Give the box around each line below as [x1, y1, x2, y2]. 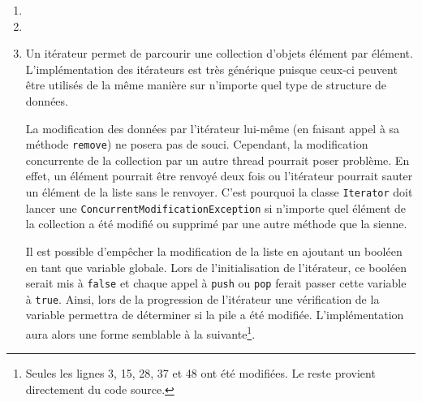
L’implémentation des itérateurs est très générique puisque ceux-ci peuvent [25, 60, 398, 77]
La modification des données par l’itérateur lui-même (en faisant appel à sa [25, 119, 400, 136]
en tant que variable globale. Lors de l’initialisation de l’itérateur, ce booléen [25, 258, 407, 275]
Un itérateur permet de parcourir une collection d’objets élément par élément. [25, 45, 413, 62]
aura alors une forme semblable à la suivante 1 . [25, 323, 256, 342]
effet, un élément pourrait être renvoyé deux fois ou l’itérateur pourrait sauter [25, 167, 413, 184]
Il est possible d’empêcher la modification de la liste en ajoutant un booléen [25, 242, 403, 259]
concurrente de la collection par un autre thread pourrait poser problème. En [25, 151, 410, 168]
